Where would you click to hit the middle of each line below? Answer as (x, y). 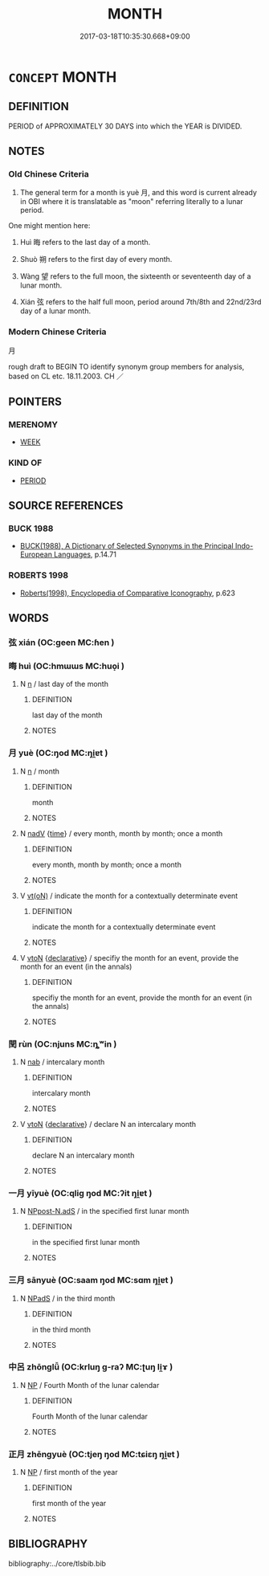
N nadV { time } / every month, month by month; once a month (121, 833)
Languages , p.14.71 (85, 554)
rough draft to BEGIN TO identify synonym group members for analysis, (126, 366)
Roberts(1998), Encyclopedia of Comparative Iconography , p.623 (127, 593)
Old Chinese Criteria (49, 174)
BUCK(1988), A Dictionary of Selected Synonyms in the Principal (127, 546)
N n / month (40, 771)
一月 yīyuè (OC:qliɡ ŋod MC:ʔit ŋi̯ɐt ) (80, 1193)
